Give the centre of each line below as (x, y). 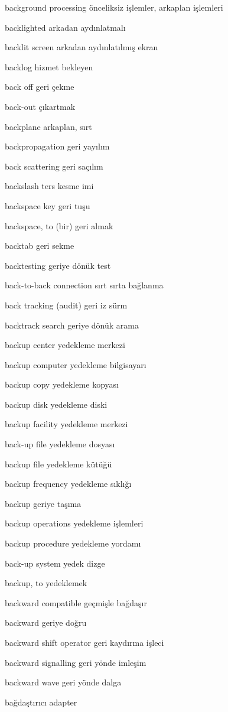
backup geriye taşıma (43, 503)
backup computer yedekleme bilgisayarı (76, 364)
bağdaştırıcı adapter (41, 702)
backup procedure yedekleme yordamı (73, 543)
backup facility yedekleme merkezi (66, 424)
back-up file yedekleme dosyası (60, 444)
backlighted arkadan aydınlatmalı (65, 27)
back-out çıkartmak (40, 106)
